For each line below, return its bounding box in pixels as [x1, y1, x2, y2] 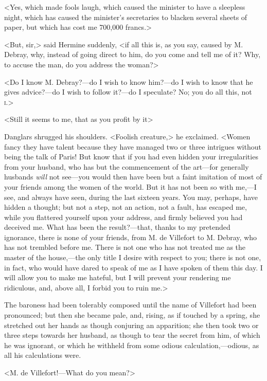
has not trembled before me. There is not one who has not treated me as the [4, 242, 246, 252]
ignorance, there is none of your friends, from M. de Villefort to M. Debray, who [4, 231, 257, 242]
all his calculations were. [4, 350, 81, 360]
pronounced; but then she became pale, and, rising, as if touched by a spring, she [4, 310, 260, 320]
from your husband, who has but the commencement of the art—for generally [4, 161, 249, 172]
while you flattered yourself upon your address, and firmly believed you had [4, 211, 243, 222]
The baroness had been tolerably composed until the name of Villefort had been [4, 299, 257, 310]
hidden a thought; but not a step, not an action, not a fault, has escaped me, [4, 202, 247, 212]
